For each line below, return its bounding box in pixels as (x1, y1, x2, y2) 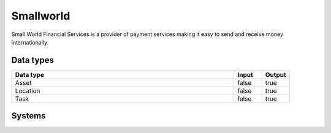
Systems (11, 110, 46, 121)
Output (265, 70, 286, 79)
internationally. (11, 38, 49, 46)
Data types (11, 55, 55, 65)
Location (15, 86, 40, 95)
